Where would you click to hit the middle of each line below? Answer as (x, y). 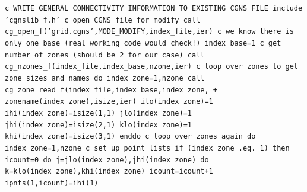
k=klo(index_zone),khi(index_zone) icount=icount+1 (109, 172)
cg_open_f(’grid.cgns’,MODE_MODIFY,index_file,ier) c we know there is (149, 32)
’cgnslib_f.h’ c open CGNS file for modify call (103, 20)
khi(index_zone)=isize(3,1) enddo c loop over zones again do (130, 137)
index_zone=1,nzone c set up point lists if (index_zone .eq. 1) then (147, 148)
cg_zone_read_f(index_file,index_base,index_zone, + (111, 90)
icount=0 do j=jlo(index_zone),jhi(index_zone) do (107, 160)
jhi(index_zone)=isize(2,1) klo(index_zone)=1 (98, 125)
